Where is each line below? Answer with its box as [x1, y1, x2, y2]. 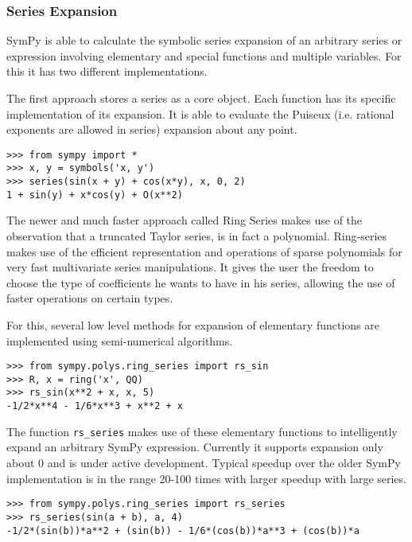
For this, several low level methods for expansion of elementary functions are [6, 316, 379, 333]
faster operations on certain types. [6, 290, 173, 306]
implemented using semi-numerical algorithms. [6, 332, 233, 349]
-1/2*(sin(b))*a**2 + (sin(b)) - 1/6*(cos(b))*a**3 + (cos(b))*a [6, 524, 360, 536]
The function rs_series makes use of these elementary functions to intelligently [6, 423, 398, 439]
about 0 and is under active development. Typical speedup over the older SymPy [6, 454, 401, 471]
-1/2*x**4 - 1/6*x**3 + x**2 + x [6, 400, 183, 412]
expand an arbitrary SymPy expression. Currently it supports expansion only [6, 439, 383, 455]
